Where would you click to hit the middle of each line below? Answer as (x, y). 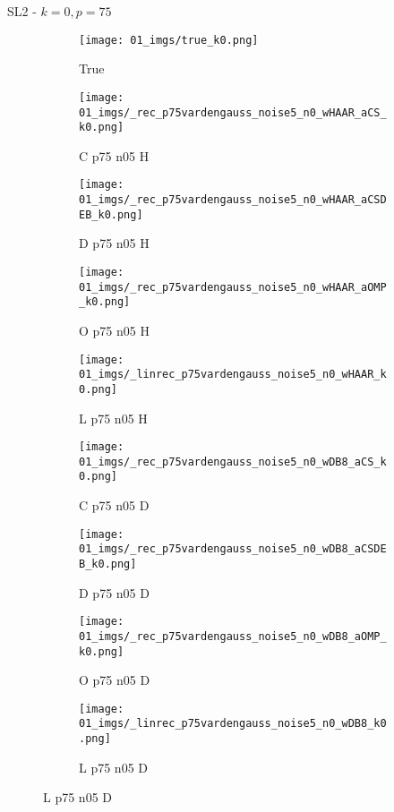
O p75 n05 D (115, 680)
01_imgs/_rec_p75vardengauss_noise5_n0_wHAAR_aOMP (233, 287)
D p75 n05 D (114, 592)
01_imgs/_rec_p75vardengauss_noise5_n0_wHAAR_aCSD (233, 200)
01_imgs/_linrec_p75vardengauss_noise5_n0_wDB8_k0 (233, 724)
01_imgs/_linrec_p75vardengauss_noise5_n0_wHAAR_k (233, 375)
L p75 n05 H (113, 418)
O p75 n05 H (114, 330)
